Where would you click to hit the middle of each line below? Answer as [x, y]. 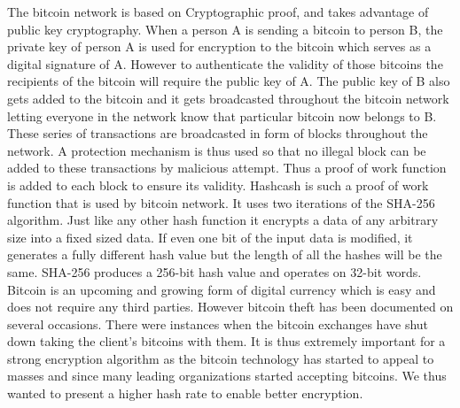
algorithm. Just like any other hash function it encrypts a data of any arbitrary [223, 220]
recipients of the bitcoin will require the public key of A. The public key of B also [229, 81]
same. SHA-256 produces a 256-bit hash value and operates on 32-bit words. [214, 271]
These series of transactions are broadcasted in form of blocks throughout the [218, 133]
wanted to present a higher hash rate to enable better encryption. [185, 393]
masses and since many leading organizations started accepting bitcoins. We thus [227, 376]
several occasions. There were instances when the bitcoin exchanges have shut [218, 323]
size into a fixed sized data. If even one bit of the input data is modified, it [210, 237]
